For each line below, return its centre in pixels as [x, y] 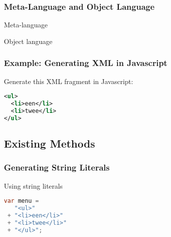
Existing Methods [49, 143]
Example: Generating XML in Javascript [86, 63]
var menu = [21, 201]
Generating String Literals [57, 167]
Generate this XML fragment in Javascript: [69, 81]
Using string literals [33, 185]
